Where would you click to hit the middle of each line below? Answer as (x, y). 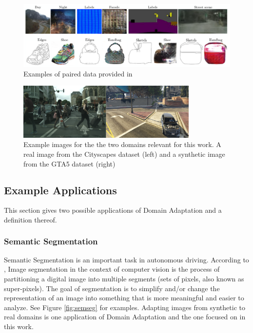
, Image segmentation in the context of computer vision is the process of (112, 269)
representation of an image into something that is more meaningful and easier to (124, 298)
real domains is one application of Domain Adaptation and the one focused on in (125, 317)
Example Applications (60, 190)
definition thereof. (30, 219)
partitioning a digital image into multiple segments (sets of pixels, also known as (124, 278)
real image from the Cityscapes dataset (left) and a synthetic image (124, 154)
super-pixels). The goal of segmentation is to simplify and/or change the (112, 288)
